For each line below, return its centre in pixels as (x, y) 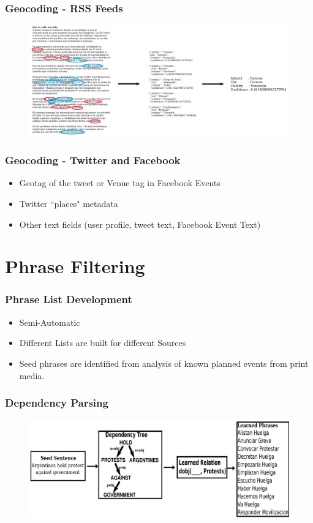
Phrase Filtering (75, 266)
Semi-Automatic (50, 322)
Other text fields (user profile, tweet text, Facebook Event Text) (140, 224)
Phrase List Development (69, 299)
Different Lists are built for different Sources (103, 343)
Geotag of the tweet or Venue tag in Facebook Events (120, 183)
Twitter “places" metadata (69, 203)
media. (32, 375)
